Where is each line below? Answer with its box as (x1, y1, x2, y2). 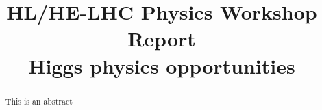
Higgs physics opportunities (28, 51, 295, 79)
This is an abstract (5, 95, 73, 107)
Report (127, 25, 196, 53)
